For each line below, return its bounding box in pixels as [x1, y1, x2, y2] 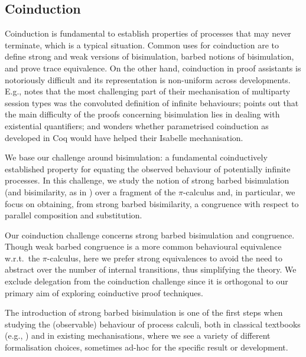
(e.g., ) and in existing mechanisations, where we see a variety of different [5, 329, 271, 342]
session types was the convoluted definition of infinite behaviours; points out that [5, 96, 299, 109]
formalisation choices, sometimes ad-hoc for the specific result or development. [5, 341, 288, 353]
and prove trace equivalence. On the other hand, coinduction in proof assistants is [5, 61, 301, 74]
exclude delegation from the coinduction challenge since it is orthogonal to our [5, 275, 288, 287]
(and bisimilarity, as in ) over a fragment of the [5, 185, 176, 198]
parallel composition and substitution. [5, 209, 142, 221]
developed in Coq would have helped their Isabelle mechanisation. [5, 131, 243, 143]
